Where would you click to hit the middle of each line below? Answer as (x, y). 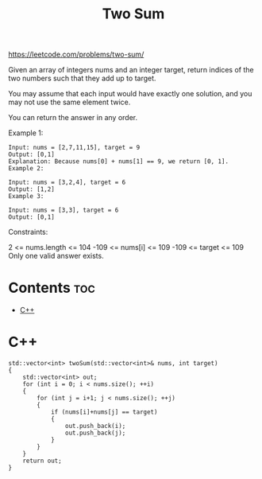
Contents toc (52, 288)
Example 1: (26, 133)
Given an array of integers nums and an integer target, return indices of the (131, 70)
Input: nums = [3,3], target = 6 (64, 210)
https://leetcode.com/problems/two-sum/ (76, 55)
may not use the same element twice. (69, 102)
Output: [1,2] (32, 189)
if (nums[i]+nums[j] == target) (104, 412)
